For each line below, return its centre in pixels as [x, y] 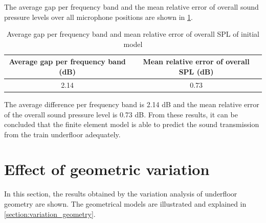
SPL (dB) [196, 71]
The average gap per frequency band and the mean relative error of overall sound [131, 7]
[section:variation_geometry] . [50, 214]
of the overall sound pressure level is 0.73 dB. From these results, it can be [121, 114]
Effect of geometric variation [107, 169]
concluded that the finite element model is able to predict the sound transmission [132, 124]
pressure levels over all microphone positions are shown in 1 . [98, 17]
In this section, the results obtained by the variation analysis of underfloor [121, 194]
